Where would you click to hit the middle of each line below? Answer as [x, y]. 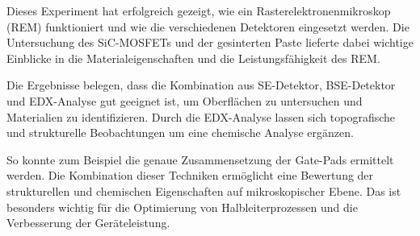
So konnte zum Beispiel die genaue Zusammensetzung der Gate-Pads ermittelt [200, 159]
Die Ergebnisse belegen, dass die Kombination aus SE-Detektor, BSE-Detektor [201, 85]
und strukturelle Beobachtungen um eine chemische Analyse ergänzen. [180, 132]
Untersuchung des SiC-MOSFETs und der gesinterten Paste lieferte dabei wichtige [210, 42]
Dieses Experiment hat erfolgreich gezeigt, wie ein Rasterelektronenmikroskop [199, 10]
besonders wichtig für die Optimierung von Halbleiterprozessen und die [182, 207]
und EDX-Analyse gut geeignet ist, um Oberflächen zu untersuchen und [185, 100]
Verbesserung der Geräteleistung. [88, 223]
